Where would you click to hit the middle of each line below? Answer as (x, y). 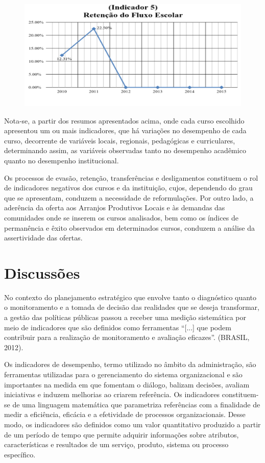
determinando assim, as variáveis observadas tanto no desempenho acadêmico (125, 150)
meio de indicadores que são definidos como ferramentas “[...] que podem (118, 327)
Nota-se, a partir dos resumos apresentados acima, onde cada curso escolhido (124, 120)
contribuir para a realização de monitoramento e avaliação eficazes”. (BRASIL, (127, 337)
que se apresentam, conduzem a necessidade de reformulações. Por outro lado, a (129, 197)
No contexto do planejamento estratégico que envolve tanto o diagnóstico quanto (130, 297)
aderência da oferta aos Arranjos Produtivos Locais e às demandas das (115, 208)
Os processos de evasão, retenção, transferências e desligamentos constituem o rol (131, 177)
